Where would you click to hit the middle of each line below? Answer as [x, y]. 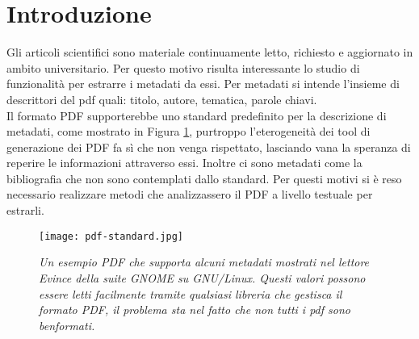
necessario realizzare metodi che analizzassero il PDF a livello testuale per [190, 194]
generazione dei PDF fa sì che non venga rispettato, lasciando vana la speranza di [209, 146]
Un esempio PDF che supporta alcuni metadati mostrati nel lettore [204, 262]
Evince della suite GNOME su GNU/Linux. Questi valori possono [202, 277]
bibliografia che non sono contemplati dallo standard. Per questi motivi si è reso [204, 178]
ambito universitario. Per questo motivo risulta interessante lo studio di [183, 67]
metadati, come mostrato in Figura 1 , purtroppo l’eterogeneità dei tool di [189, 131]
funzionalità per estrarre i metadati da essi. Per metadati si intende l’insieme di [203, 84]
